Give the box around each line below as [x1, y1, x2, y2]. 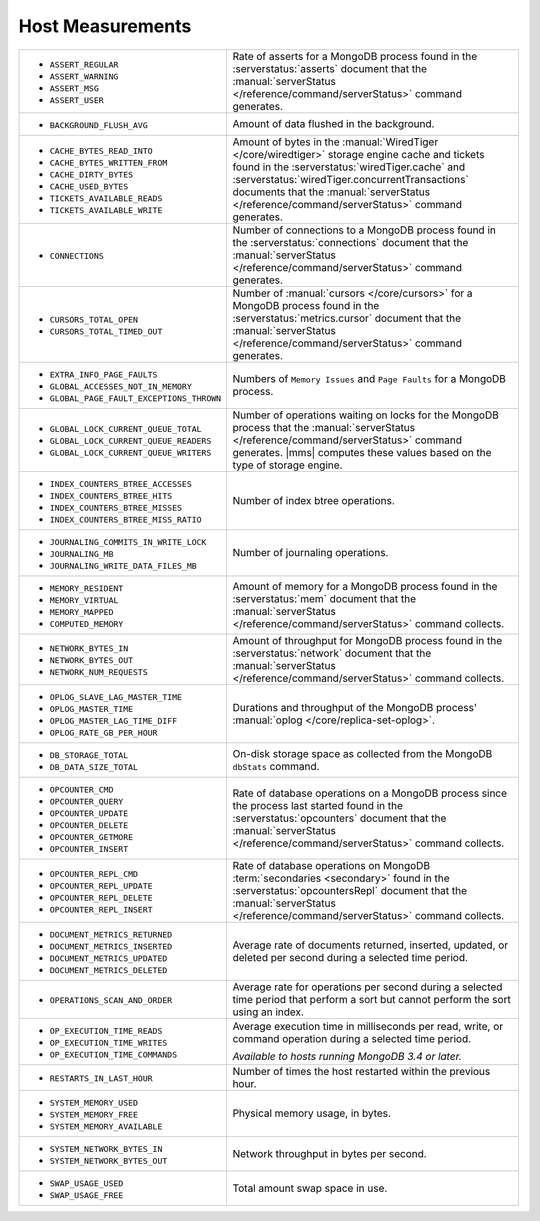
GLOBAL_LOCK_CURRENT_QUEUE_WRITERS [49, 448, 212, 459]
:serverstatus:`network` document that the [232, 646, 432, 660]
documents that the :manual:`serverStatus [232, 185, 430, 199]
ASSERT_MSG [49, 83, 100, 94]
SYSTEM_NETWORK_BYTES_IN [49, 1143, 163, 1154]
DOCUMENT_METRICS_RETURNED [49, 929, 173, 940]
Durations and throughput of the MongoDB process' [232, 700, 478, 714]
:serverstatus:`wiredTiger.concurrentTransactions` [232, 172, 469, 186]
